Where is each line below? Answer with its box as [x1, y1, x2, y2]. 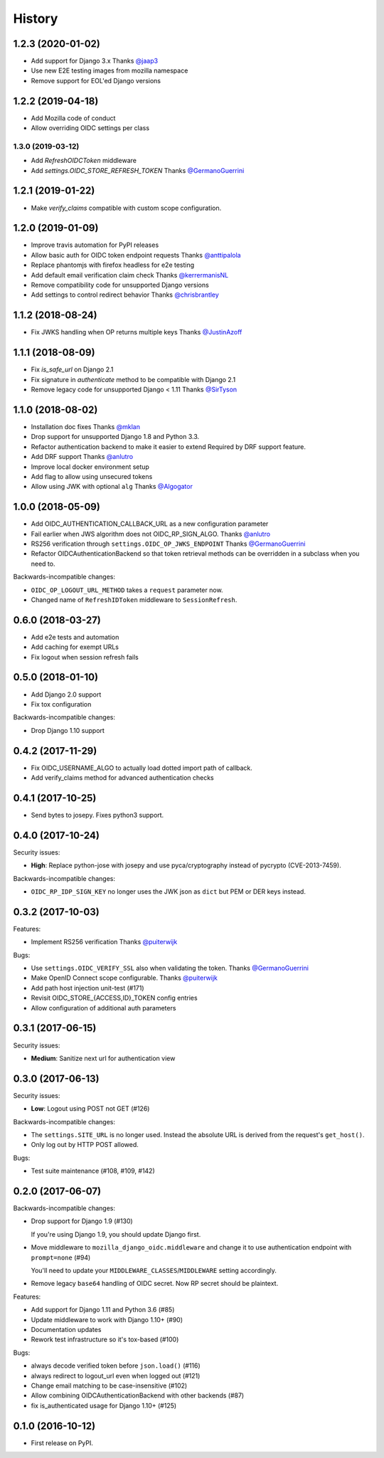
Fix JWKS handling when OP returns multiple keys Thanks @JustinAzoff [31, 328, 242, 337]
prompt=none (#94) [31, 1253, 91, 1262]
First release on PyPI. [31, 1438, 94, 1447]
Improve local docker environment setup [31, 463, 149, 471]
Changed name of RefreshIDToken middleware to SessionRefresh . [31, 595, 238, 604]
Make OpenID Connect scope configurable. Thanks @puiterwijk [31, 973, 218, 982]
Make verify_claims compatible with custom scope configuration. [31, 204, 222, 212]
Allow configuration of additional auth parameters [31, 1003, 176, 1012]
